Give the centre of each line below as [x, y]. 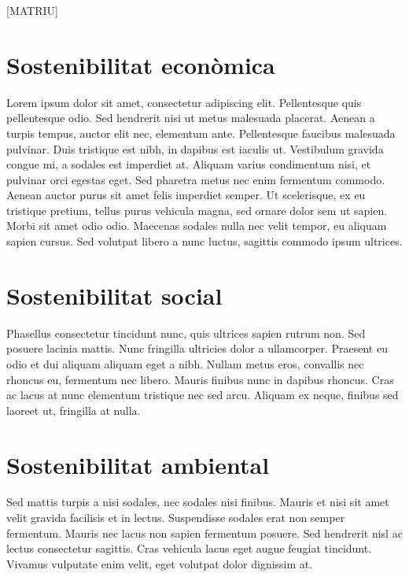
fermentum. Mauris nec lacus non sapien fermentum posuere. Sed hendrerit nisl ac [204, 533]
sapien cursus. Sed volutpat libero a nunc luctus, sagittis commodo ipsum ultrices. [204, 241]
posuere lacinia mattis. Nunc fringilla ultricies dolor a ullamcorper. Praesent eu [197, 348]
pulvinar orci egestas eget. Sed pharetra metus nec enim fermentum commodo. [196, 179]
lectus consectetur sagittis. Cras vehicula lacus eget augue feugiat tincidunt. [189, 548]
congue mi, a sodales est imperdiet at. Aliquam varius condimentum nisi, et [189, 164]
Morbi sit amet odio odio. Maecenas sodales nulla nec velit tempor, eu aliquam [197, 226]
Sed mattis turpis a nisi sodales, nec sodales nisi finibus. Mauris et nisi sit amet [198, 502]
